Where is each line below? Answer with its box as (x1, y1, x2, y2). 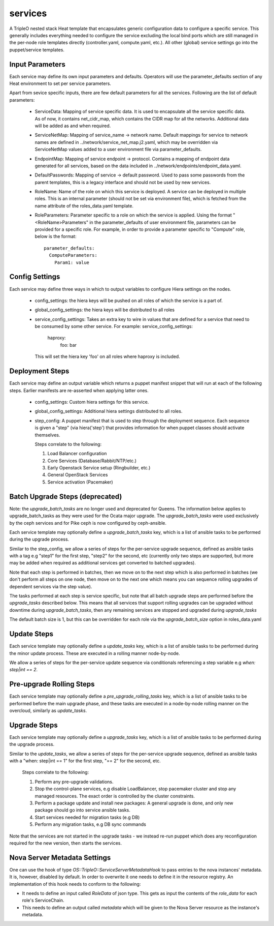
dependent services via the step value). (9, 583, 92, 589)
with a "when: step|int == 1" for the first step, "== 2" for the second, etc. (9, 758, 161, 764)
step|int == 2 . (9, 667, 38, 673)
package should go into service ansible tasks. (35, 807, 130, 813)
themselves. (35, 432, 60, 438)
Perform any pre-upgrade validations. (35, 779, 114, 785)
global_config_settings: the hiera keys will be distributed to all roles (35, 307, 175, 313)
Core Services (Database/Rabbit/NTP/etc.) (47, 458, 137, 464)
